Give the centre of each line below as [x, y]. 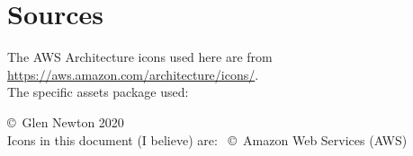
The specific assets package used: [98, 92]
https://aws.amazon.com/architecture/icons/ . [133, 74]
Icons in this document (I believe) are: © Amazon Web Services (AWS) [207, 139]
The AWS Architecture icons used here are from [140, 57]
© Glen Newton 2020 [66, 121]
